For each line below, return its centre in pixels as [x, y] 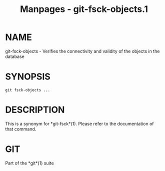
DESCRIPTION [35, 110]
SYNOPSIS [28, 77]
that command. [21, 129]
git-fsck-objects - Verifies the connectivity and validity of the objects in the [82, 51]
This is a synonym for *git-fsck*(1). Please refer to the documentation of [79, 123]
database [15, 56]
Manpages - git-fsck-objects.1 [84, 9]
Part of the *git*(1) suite [29, 163]
